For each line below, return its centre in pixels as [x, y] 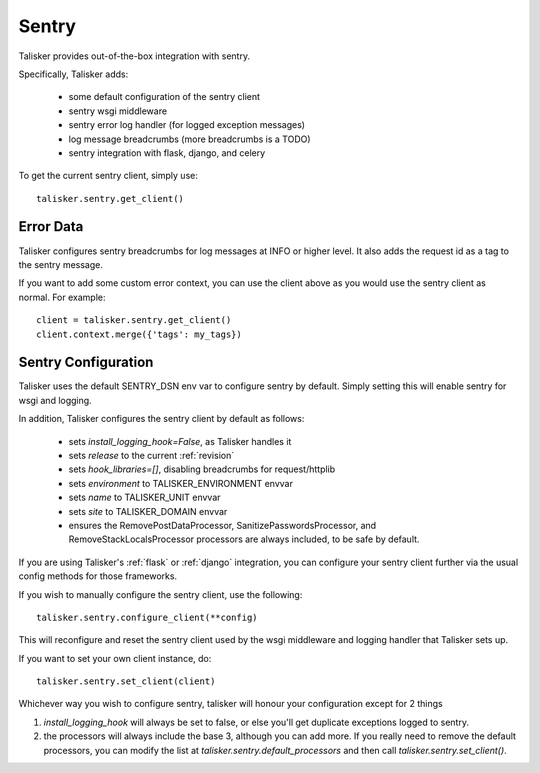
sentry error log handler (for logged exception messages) [186, 125]
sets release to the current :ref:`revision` [151, 455]
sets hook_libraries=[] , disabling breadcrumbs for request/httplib [202, 469]
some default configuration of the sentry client [164, 97]
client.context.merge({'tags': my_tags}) [139, 334]
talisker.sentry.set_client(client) [126, 681]
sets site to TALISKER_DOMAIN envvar [148, 511]
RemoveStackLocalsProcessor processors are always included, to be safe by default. [244, 539]
